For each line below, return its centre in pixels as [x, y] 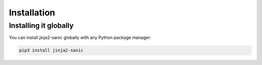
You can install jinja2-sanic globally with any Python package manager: [80, 38]
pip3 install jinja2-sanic [51, 50]
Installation [32, 13]
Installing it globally [41, 26]
